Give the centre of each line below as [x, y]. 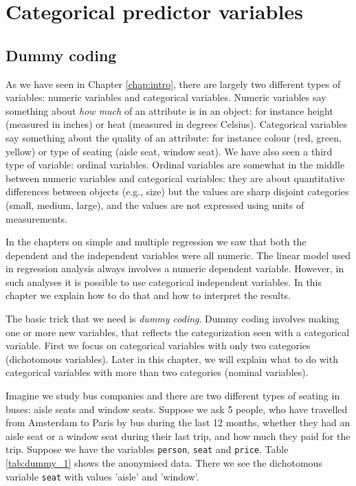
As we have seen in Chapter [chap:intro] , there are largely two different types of [173, 84]
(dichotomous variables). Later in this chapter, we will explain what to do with [172, 358]
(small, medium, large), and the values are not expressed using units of [155, 205]
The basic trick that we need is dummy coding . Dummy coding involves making [173, 319]
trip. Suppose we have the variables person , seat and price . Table [147, 449]
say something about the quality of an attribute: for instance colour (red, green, [174, 137]
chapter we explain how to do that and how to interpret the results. [148, 295]
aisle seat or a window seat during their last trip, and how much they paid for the [178, 435]
